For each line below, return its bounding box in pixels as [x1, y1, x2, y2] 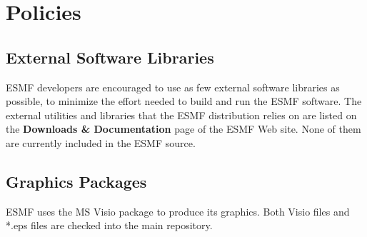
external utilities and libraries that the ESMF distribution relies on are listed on [6, 107, 357, 122]
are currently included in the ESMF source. [6, 135, 196, 150]
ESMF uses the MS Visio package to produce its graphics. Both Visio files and [6, 203, 350, 218]
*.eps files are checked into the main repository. [6, 218, 213, 233]
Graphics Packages [6, 170, 147, 192]
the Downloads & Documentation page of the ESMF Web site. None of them [6, 121, 361, 136]
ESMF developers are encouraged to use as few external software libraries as [6, 79, 340, 94]
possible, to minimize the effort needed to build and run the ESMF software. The [6, 94, 362, 109]
